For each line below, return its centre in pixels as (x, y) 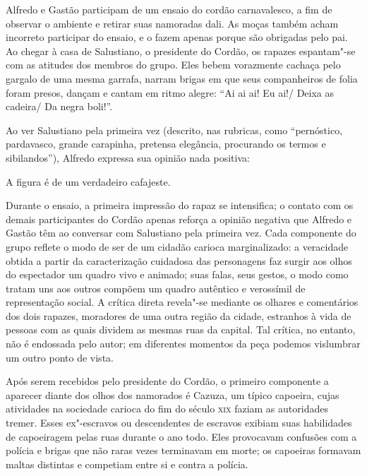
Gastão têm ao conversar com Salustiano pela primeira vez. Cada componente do (181, 233)
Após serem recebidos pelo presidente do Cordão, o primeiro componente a (167, 381)
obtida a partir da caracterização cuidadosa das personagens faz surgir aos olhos (179, 260)
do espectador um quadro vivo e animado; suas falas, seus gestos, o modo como (177, 274)
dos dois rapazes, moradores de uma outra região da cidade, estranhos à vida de (179, 315)
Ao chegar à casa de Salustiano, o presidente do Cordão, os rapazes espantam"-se (181, 50)
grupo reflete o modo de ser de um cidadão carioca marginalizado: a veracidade (177, 246)
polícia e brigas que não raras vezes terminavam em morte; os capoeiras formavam (183, 450)
